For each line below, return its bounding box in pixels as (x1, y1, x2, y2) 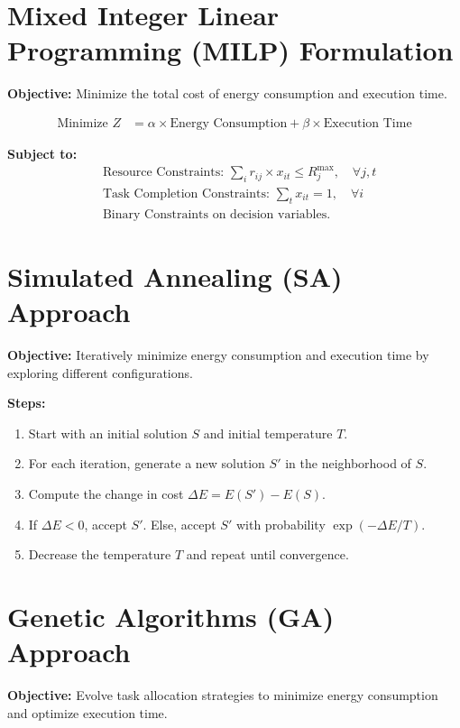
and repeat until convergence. (186, 545, 349, 564)
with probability (235, 514, 326, 533)
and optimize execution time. (7, 703, 168, 722)
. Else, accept (143, 514, 216, 533)
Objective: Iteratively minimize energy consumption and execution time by (7, 346, 429, 364)
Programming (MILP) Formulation (7, 32, 454, 69)
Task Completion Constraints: (102, 187, 270, 200)
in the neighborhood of (285, 454, 411, 473)
